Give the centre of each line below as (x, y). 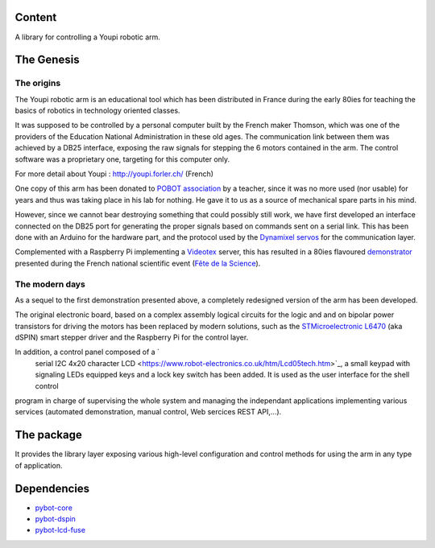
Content (36, 17)
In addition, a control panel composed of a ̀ (86, 352)
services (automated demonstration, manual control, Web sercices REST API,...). (148, 412)
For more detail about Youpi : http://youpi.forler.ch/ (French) (114, 174)
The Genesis (47, 60)
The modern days (50, 284)
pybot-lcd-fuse (60, 530)
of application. (39, 465)
